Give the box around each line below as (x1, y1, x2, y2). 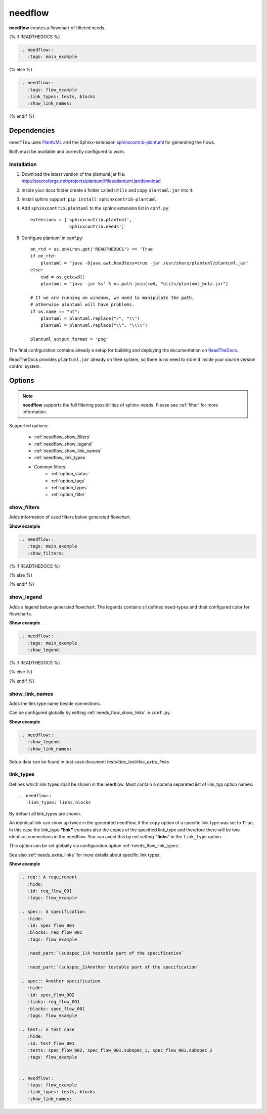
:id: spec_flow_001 (27, 922, 75, 928)
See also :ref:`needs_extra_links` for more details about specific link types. (9, 852, 161, 858)
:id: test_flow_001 (27, 1040, 75, 1046)
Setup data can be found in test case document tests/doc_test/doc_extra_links (9, 759, 169, 764)
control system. (9, 363, 41, 369)
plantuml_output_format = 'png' (30, 337, 109, 342)
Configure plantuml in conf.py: (21, 235, 84, 241)
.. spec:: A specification (19, 909, 85, 914)
